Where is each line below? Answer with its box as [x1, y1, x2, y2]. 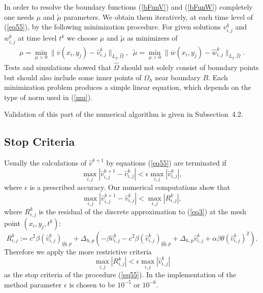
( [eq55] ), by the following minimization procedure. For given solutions [4, 21, 221, 32]
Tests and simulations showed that [4, 61, 112, 72]
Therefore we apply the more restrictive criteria [4, 246, 152, 256]
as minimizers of [127, 32, 178, 43]
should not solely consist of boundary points [121, 61, 259, 72]
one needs [4, 11, 35, 22]
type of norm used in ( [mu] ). [4, 91, 92, 102]
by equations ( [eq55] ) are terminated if [106, 157, 226, 168]
